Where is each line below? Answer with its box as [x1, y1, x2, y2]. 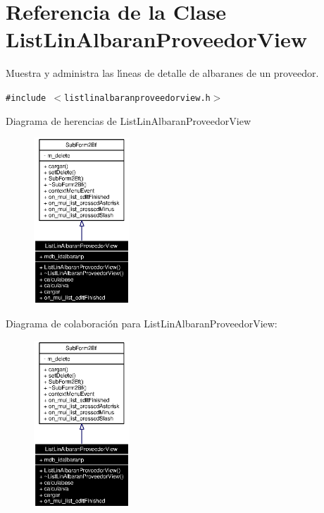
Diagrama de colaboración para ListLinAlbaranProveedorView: [6, 316, 278, 331]
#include [6, 92, 46, 103]
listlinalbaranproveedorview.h [64, 92, 211, 103]
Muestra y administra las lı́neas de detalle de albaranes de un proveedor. [6, 66, 319, 80]
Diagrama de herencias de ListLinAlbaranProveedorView [6, 113, 251, 128]
